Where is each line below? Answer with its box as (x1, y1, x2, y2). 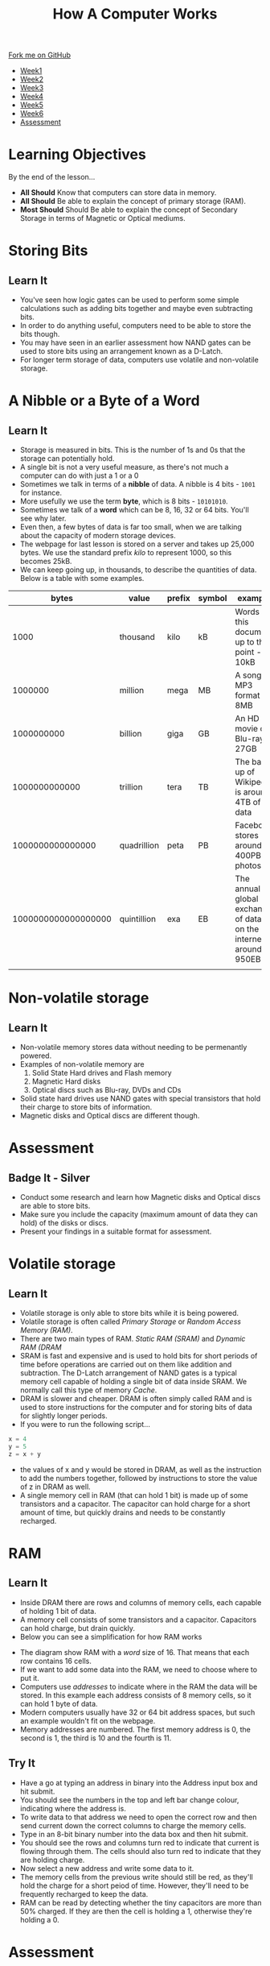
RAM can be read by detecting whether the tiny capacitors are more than (19, 1898, 262, 1907)
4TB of (235, 797, 261, 808)
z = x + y (8, 1450, 42, 1458)
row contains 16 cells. (19, 1656, 92, 1665)
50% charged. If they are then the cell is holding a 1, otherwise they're (19, 1906, 252, 1916)
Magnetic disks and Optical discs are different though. (19, 1111, 200, 1121)
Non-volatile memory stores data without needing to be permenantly (19, 1043, 247, 1052)
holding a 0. (19, 1914, 59, 1924)
